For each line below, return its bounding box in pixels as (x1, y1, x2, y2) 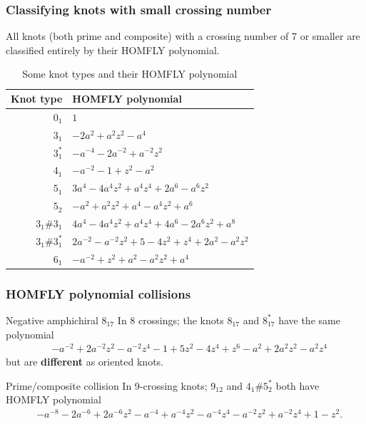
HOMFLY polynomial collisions (6, 284, 191, 302)
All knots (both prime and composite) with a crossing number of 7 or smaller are (6, 29, 360, 43)
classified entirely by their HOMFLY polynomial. (6, 42, 220, 57)
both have (275, 378, 320, 393)
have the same (278, 312, 340, 327)
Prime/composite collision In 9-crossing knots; (6, 378, 208, 393)
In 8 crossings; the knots (117, 312, 224, 327)
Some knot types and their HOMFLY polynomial (22, 66, 238, 81)
